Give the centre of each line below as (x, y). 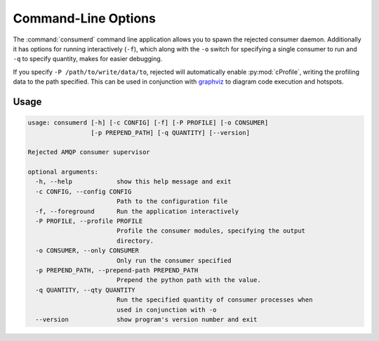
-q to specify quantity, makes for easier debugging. (88, 59)
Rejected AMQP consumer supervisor (89, 152)
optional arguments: (63, 172)
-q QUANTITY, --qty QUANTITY (86, 290)
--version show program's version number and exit (146, 319)
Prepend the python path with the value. (188, 280)
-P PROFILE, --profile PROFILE (89, 221)
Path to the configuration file (172, 201)
